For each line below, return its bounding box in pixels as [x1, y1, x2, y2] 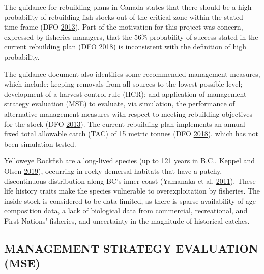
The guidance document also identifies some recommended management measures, [4, 68, 260, 79]
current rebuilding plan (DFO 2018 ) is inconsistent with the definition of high [4, 41, 247, 52]
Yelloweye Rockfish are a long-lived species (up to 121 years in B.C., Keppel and [4, 155, 255, 166]
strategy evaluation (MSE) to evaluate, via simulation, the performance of [4, 98, 235, 109]
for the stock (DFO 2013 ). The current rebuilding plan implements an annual [4, 118, 245, 129]
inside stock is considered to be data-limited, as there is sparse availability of [4, 195, 244, 206]
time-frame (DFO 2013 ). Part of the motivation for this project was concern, [4, 21, 243, 32]
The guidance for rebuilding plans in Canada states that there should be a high [4, 2, 252, 12]
